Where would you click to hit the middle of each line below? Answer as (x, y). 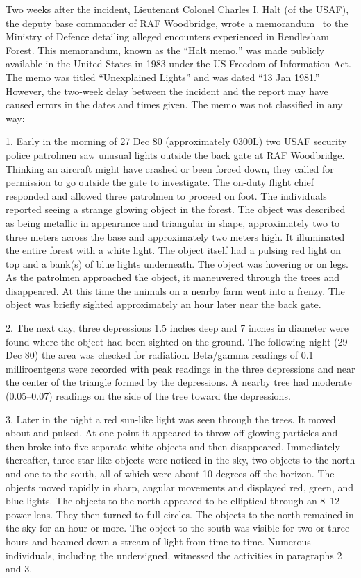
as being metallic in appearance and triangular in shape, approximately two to (173, 222)
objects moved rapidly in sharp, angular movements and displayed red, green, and (180, 487)
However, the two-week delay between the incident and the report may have (167, 91)
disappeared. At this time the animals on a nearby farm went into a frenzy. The (175, 290)
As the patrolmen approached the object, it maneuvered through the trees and (173, 277)
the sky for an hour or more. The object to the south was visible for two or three (178, 528)
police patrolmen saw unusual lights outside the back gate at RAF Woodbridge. (175, 154)
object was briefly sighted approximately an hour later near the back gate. (163, 304)
